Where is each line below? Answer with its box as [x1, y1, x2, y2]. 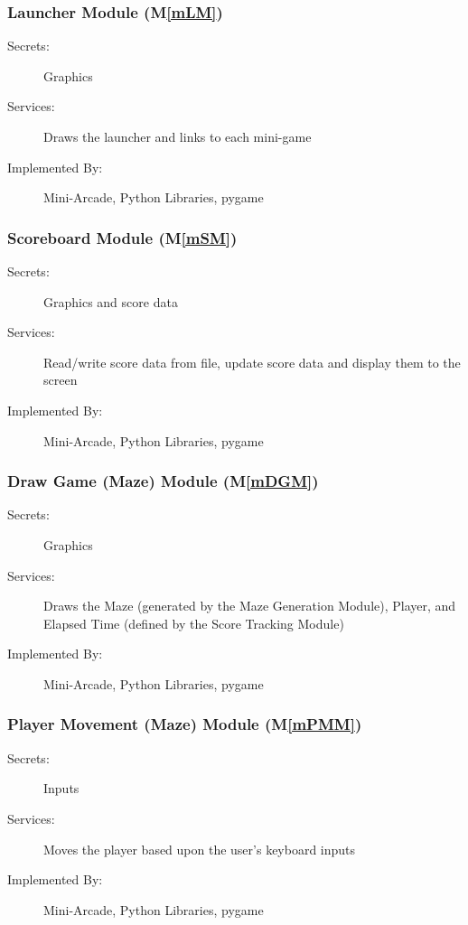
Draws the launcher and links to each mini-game [43, 127, 312, 145]
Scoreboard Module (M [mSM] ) [7, 226, 238, 248]
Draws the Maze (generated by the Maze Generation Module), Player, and [43, 596, 456, 615]
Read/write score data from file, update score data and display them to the [43, 352, 461, 371]
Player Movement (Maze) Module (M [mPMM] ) [7, 713, 362, 735]
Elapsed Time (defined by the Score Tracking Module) [43, 613, 344, 632]
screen [43, 370, 78, 389]
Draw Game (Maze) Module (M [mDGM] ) [7, 470, 319, 492]
